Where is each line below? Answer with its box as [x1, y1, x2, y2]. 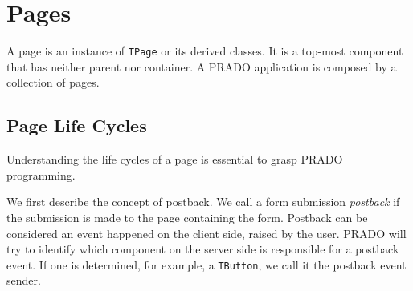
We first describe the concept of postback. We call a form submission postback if [6, 193, 400, 210]
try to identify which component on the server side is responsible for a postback [6, 240, 399, 257]
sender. [6, 272, 41, 289]
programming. [6, 166, 76, 183]
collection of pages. [6, 74, 100, 91]
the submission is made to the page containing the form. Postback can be [6, 208, 368, 225]
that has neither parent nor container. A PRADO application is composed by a [6, 58, 397, 75]
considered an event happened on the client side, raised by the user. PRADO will [6, 224, 407, 241]
